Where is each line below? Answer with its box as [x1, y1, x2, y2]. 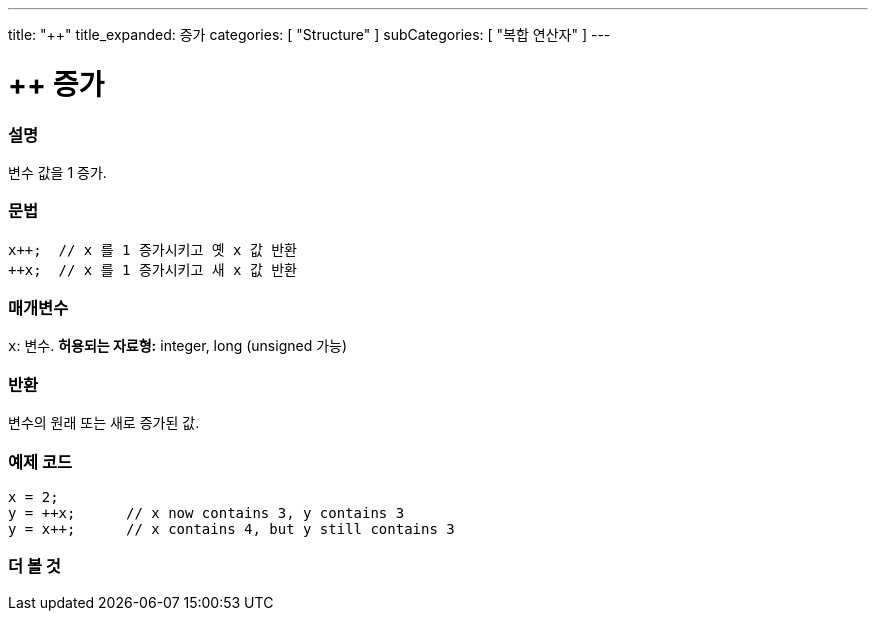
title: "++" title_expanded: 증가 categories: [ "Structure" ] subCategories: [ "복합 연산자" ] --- [8, 26, 611, 43]
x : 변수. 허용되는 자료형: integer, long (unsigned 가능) [8, 337, 348, 355]
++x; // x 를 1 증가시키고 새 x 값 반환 [8, 261, 297, 278]
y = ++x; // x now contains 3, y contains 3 [8, 504, 405, 521]
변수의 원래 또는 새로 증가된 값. [8, 414, 200, 432]
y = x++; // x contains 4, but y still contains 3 [8, 520, 455, 537]
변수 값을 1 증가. [8, 163, 107, 181]
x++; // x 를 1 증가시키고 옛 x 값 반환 [8, 241, 297, 258]
